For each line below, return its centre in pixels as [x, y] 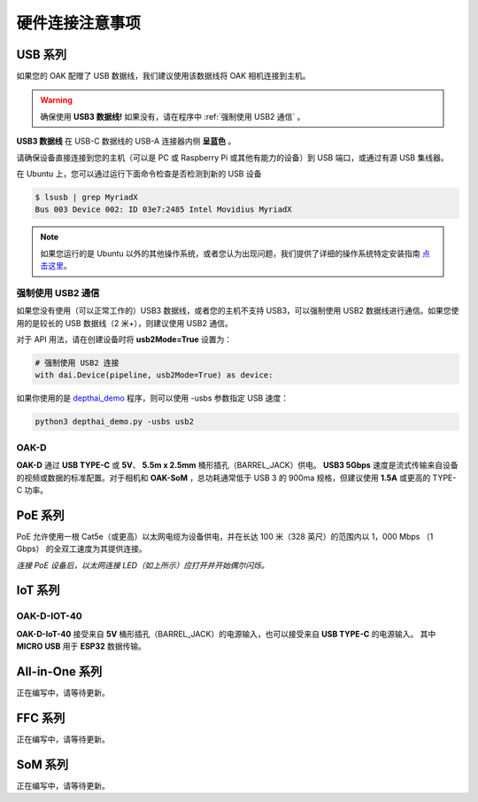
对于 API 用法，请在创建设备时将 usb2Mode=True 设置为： [124, 339]
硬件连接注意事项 [79, 23]
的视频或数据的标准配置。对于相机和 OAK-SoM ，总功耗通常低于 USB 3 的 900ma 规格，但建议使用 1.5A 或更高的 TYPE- [236, 478]
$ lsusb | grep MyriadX [87, 197]
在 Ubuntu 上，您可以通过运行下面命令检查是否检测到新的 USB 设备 [139, 174]
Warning [56, 100]
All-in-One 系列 [59, 671]
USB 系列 [41, 55]
